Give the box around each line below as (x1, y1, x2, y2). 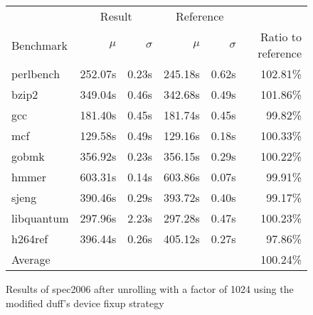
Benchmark (11, 36, 68, 53)
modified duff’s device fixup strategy (6, 295, 164, 310)
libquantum (11, 210, 69, 226)
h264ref (11, 230, 48, 247)
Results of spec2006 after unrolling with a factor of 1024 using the (6, 282, 294, 296)
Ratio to (260, 28, 302, 45)
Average (11, 251, 51, 267)
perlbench (11, 65, 60, 82)
